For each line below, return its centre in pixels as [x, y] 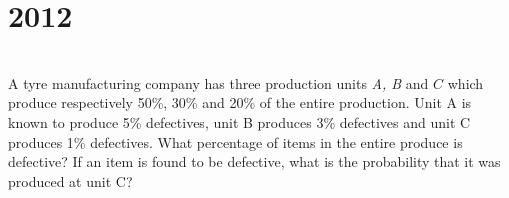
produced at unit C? [70, 180]
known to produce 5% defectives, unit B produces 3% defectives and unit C [239, 121]
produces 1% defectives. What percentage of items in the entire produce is [235, 141]
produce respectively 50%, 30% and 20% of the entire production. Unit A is [240, 102]
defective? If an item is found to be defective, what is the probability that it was [254, 161]
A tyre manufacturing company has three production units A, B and [218, 82]
